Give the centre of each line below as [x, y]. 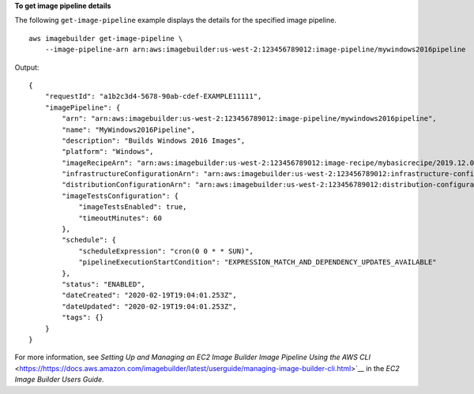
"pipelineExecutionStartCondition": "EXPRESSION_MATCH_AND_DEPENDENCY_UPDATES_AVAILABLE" [258, 262]
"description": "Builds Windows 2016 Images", [154, 141]
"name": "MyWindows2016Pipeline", [129, 129]
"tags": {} [83, 317]
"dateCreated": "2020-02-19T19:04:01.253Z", [149, 295]
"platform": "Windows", [108, 152]
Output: [27, 67]
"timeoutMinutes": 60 [120, 218]
